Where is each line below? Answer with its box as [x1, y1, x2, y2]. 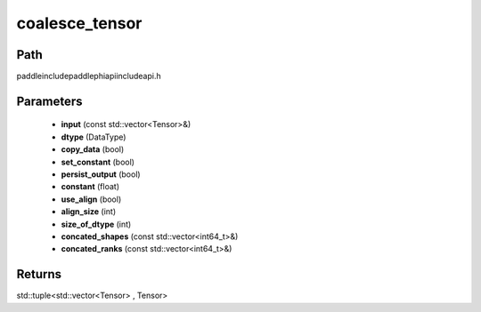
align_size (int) [61, 206, 117, 217]
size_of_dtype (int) [61, 219, 132, 229]
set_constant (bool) [61, 156, 135, 167]
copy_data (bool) [61, 144, 125, 155]
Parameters [16, 93, 83, 108]
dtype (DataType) [61, 132, 126, 142]
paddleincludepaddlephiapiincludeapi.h [16, 71, 161, 82]
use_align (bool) [61, 194, 122, 204]
